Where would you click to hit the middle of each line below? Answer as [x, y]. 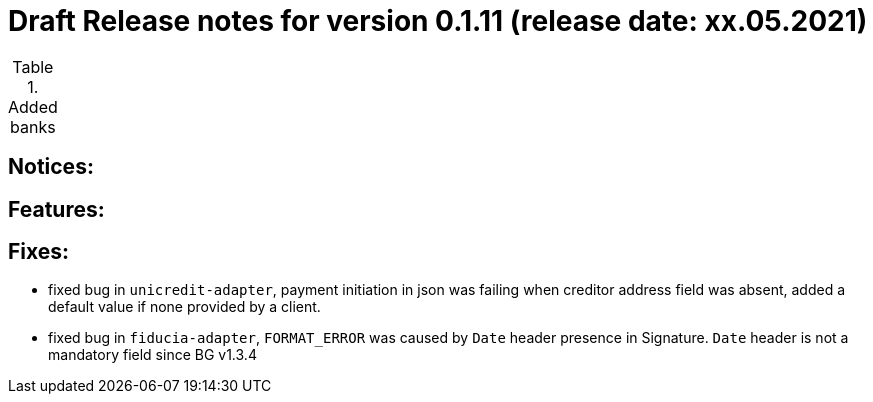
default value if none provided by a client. [184, 307]
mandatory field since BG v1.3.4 [152, 355]
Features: [56, 209]
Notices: [51, 167]
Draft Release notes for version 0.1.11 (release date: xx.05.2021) [438, 21]
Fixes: [39, 252]
